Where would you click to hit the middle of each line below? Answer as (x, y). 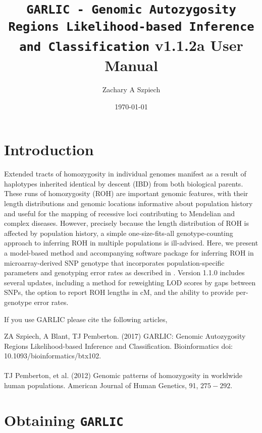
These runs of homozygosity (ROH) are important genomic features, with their (126, 193)
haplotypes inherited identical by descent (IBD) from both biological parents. (124, 183)
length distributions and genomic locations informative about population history (128, 203)
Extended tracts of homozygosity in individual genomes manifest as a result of (125, 174)
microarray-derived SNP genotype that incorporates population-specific (114, 262)
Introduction (49, 149)
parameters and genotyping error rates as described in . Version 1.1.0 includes (124, 272)
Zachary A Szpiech (131, 89)
